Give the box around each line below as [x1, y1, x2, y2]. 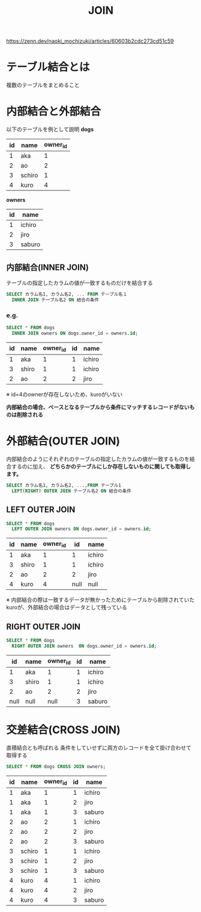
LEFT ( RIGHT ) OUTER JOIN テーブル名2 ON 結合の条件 [11, 488, 132, 494]
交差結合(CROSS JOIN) [6, 723, 121, 737]
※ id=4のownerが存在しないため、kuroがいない [6, 391, 123, 398]
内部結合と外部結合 [6, 105, 101, 118]
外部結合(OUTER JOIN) [6, 434, 121, 448]
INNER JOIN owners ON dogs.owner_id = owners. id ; [11, 330, 138, 336]
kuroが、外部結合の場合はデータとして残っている [6, 604, 127, 611]
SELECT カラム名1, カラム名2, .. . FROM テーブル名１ [6, 291, 128, 297]
